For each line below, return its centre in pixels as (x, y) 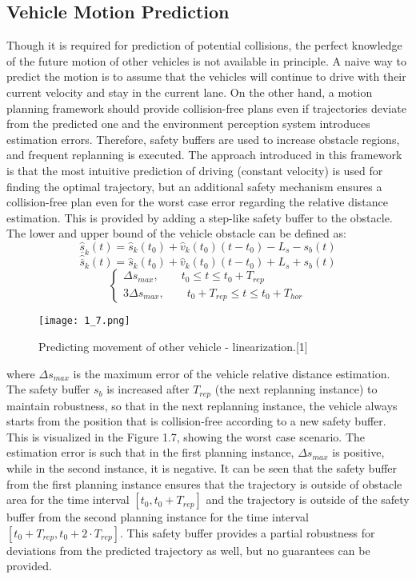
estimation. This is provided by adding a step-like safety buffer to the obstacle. (200, 217)
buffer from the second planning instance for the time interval (158, 517)
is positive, (358, 452)
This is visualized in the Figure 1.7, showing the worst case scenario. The (186, 436)
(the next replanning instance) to (296, 389)
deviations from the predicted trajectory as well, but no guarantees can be (188, 550)
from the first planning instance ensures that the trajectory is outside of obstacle (204, 483)
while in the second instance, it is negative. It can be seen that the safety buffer (202, 468)
